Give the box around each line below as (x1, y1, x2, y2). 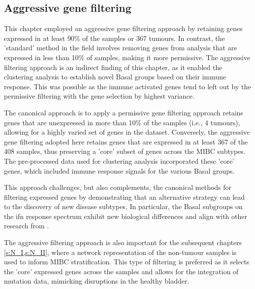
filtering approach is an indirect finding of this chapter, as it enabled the (4, 62, 223, 72)
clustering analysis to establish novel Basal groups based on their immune (4, 72, 226, 82)
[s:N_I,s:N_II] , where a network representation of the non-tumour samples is (4, 247, 237, 257)
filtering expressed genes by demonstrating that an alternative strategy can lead (4, 191, 245, 202)
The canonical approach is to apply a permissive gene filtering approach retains (4, 107, 243, 117)
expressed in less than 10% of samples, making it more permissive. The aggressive (4, 52, 251, 62)
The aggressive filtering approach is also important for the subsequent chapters (4, 237, 242, 248)
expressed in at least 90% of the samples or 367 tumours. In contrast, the (4, 33, 225, 43)
